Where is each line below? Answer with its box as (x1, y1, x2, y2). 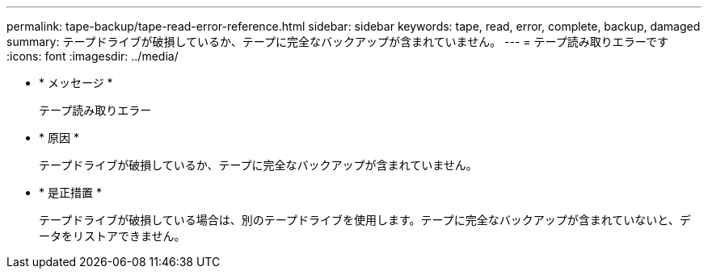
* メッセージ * (39, 76, 113, 90)
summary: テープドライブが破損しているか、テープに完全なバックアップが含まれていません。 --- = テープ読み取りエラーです (6, 35, 668, 48)
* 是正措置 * (39, 185, 102, 199)
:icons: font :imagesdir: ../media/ (6, 49, 179, 63)
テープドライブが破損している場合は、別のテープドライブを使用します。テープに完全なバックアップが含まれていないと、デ (39, 213, 691, 227)
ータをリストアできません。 (39, 229, 186, 243)
